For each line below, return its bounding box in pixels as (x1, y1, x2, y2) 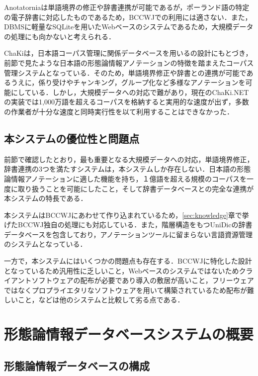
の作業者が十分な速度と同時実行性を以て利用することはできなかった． (4, 106, 234, 116)
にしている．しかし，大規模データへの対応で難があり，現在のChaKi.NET (10, 87, 249, 97)
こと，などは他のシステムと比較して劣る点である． (17, 294, 184, 305)
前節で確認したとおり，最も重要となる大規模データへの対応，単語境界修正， (4, 154, 254, 164)
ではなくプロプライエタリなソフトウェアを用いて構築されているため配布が (4, 284, 248, 295)
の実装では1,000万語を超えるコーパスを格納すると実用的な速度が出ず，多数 (4, 96, 249, 107)
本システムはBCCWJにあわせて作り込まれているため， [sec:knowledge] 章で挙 (4, 209, 249, 220)
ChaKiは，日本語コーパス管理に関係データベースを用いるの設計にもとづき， (4, 48, 253, 58)
